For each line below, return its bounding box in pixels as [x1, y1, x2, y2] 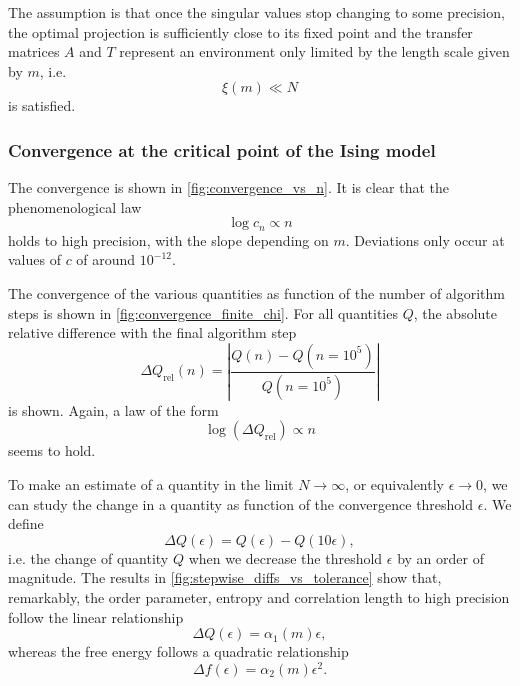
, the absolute [413, 302, 498, 323]
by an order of [397, 547, 484, 568]
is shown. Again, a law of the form [8, 399, 219, 420]
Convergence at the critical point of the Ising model [8, 137, 436, 162]
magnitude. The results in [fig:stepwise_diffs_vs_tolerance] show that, [8, 567, 442, 588]
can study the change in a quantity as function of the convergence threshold [8, 493, 474, 514]
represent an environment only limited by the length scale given [119, 41, 510, 62]
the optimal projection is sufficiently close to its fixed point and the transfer [8, 21, 473, 42]
